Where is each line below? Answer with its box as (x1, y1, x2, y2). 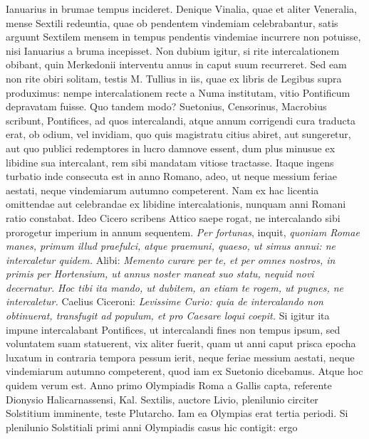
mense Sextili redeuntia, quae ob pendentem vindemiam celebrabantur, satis (6, 15, 338, 30)
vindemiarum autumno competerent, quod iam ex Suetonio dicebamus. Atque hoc (6, 364, 363, 379)
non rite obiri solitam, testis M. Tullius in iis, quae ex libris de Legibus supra (6, 70, 342, 85)
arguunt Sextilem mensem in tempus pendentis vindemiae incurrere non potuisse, (6, 29, 361, 44)
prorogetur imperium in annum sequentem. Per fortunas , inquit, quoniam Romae (6, 224, 360, 239)
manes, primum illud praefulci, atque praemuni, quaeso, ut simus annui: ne (6, 238, 336, 253)
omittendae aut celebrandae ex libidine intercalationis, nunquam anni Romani (6, 196, 346, 211)
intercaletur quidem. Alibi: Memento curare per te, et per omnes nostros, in (6, 252, 336, 267)
